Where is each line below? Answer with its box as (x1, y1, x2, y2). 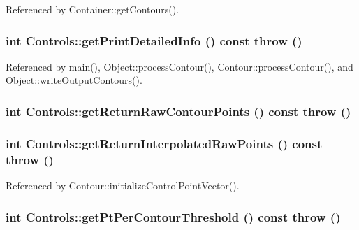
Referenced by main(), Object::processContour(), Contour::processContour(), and (6, 59, 353, 73)
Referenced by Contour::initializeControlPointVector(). (6, 178, 240, 192)
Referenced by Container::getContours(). (6, 2, 179, 16)
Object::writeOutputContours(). (6, 73, 142, 87)
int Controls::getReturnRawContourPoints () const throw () (6, 102, 351, 120)
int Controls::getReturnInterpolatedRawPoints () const (6, 134, 323, 152)
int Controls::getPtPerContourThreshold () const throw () (6, 208, 341, 225)
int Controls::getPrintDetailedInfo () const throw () (6, 31, 302, 49)
